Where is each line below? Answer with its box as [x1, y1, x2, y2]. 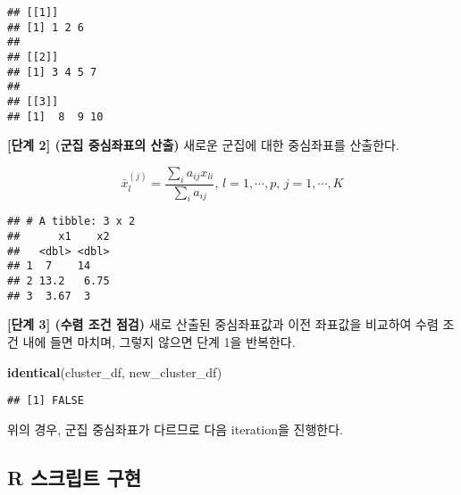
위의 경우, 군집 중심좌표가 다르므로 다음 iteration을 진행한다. [7, 419, 343, 438]
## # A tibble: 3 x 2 [7, 215, 136, 228]
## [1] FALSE [7, 394, 84, 408]
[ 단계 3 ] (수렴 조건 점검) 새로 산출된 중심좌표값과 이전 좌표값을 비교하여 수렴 [7, 315, 439, 334]
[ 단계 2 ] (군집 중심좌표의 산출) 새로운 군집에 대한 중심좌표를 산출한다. [7, 136, 399, 154]
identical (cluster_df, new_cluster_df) [7, 362, 222, 381]
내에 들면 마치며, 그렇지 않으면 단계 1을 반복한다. [22, 333, 296, 351]
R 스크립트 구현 [7, 463, 142, 491]
